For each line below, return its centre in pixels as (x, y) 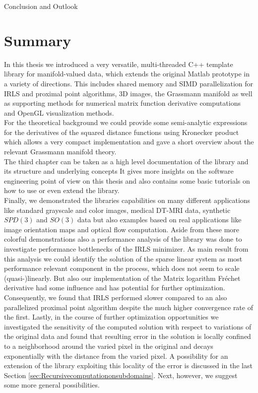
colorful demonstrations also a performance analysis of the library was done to (123, 239)
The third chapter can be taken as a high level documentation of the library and (126, 161)
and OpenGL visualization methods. (59, 112)
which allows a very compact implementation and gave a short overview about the (129, 142)
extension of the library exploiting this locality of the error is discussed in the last (128, 365)
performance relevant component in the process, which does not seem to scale (122, 268)
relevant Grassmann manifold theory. (60, 152)
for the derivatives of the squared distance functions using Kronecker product (122, 132)
